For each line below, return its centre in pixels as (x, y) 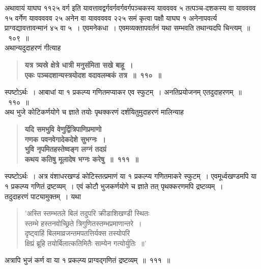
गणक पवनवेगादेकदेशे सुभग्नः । (65, 139)
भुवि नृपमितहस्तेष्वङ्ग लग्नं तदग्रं (65, 149)
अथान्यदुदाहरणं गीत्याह (33, 48)
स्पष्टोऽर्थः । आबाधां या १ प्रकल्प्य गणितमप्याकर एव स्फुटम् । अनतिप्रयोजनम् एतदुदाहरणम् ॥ (123, 92)
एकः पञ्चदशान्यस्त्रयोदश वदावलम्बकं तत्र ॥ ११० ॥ (93, 75)
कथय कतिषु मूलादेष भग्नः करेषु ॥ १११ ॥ (82, 159)
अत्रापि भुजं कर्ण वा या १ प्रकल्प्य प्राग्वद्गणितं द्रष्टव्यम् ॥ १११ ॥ (88, 260)
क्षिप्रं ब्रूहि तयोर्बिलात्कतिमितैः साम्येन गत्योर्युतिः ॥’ (85, 243)
